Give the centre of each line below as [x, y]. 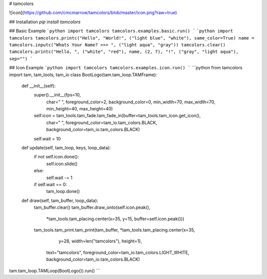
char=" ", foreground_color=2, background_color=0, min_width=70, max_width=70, [131, 102]
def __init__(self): [39, 86]
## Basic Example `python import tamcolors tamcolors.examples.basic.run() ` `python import [121, 31]
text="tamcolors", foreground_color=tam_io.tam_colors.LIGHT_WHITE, [118, 252]
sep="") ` [21, 59]
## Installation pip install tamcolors [45, 22]
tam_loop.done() [63, 191]
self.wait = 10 [47, 139]
